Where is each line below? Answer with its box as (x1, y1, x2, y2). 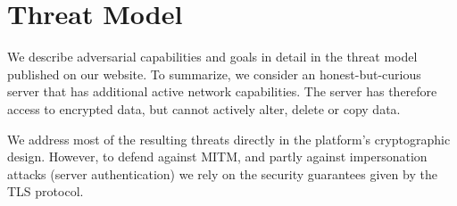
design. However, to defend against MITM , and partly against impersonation (7, 147, 428, 166)
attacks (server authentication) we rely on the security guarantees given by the (7, 164, 437, 183)
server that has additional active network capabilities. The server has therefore (7, 82, 437, 101)
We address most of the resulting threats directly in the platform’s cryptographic (7, 129, 451, 148)
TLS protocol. (7, 182, 84, 201)
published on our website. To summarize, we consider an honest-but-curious (7, 64, 421, 83)
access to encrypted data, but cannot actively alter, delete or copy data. (7, 99, 401, 118)
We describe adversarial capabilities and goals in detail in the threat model (7, 47, 418, 66)
